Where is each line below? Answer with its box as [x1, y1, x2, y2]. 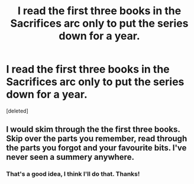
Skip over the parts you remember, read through [6, 134, 187, 144]
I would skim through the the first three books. [6, 124, 180, 134]
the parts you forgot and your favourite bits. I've [6, 143, 187, 153]
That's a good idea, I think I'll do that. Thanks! [6, 170, 140, 178]
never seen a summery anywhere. [6, 152, 135, 162]
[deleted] [6, 107, 28, 114]
